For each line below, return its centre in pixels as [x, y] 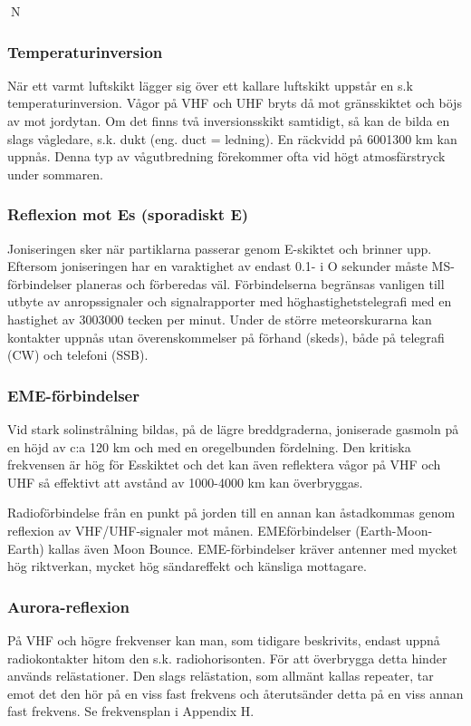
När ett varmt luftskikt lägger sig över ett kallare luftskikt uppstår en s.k [210, 85]
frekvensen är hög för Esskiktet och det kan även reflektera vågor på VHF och [224, 465]
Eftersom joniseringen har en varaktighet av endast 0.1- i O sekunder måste [217, 266]
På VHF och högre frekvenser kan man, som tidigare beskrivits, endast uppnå [224, 639]
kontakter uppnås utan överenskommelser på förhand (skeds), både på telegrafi [226, 337]
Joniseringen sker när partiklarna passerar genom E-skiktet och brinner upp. [220, 248]
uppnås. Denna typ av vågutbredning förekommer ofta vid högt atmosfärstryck [226, 156]
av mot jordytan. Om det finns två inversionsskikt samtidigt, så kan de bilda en [229, 121]
